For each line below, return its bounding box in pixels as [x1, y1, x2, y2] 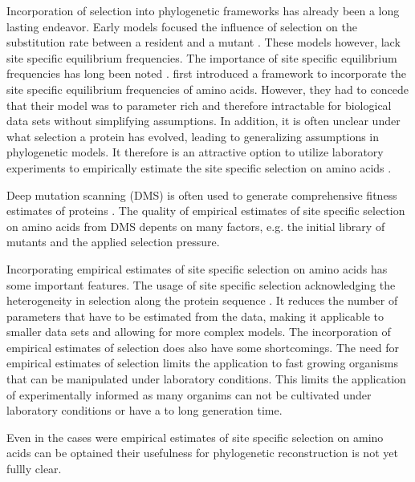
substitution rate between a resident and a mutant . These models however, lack [6, 34, 401, 51]
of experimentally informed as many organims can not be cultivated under [6, 386, 372, 403]
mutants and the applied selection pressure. [6, 233, 220, 250]
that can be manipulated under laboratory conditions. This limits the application [6, 371, 406, 387]
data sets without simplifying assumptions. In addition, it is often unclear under [6, 112, 401, 129]
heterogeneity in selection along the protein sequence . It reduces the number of [6, 292, 398, 309]
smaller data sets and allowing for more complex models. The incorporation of [6, 323, 391, 340]
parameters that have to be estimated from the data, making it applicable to [6, 307, 384, 324]
